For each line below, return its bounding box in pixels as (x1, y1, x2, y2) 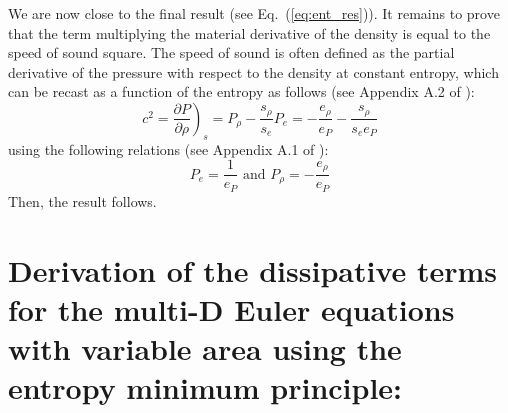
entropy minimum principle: (8, 367, 403, 408)
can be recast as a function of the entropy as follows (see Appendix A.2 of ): (8, 81, 475, 102)
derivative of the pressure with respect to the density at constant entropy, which (8, 61, 499, 82)
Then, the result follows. (8, 190, 157, 211)
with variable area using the (8, 328, 402, 369)
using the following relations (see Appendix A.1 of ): (8, 138, 329, 159)
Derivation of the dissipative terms (8, 249, 498, 290)
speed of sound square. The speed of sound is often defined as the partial (8, 42, 455, 63)
